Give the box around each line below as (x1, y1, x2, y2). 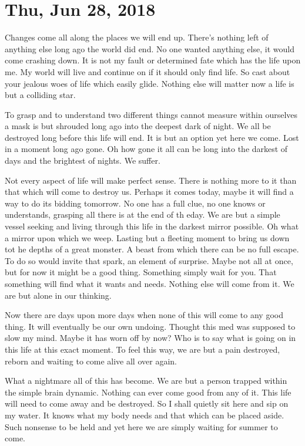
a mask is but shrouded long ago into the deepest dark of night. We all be (5, 120, 271, 132)
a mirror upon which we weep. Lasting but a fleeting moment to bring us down (5, 231, 290, 244)
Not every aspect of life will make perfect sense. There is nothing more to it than (5, 174, 297, 186)
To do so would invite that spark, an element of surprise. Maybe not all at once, (5, 254, 293, 266)
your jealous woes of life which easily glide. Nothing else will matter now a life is (5, 77, 294, 89)
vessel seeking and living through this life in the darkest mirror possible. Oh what (5, 220, 299, 232)
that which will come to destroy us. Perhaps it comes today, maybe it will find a (5, 185, 294, 198)
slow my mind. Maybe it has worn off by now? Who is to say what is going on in (5, 332, 296, 344)
